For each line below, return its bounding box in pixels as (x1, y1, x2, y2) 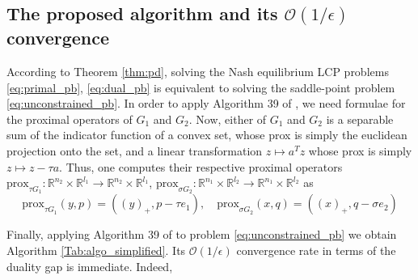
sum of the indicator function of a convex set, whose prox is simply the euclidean (6, 126, 407, 143)
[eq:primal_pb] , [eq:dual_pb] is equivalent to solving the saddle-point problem (6, 78, 395, 95)
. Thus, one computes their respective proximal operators (59, 158, 343, 175)
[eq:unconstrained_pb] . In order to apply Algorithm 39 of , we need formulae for (6, 95, 406, 112)
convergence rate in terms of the (236, 241, 396, 258)
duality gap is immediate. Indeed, (6, 257, 173, 274)
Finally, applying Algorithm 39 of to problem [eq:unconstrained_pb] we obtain (6, 226, 397, 243)
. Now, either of (188, 110, 267, 127)
